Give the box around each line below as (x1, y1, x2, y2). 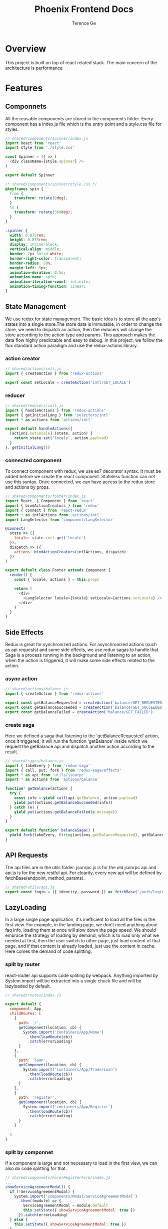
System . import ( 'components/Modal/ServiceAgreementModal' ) (14, 1194, 137, 1199)
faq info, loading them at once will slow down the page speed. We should (5, 927, 156, 933)
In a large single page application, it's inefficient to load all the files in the (5, 916, 155, 923)
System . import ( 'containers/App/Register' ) (23, 1104, 113, 1109)
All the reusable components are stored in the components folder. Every (5, 115, 153, 121)
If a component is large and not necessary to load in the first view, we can (5, 1160, 157, 1166)
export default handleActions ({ (5, 426, 72, 432)
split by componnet (5, 1149, 53, 1156)
